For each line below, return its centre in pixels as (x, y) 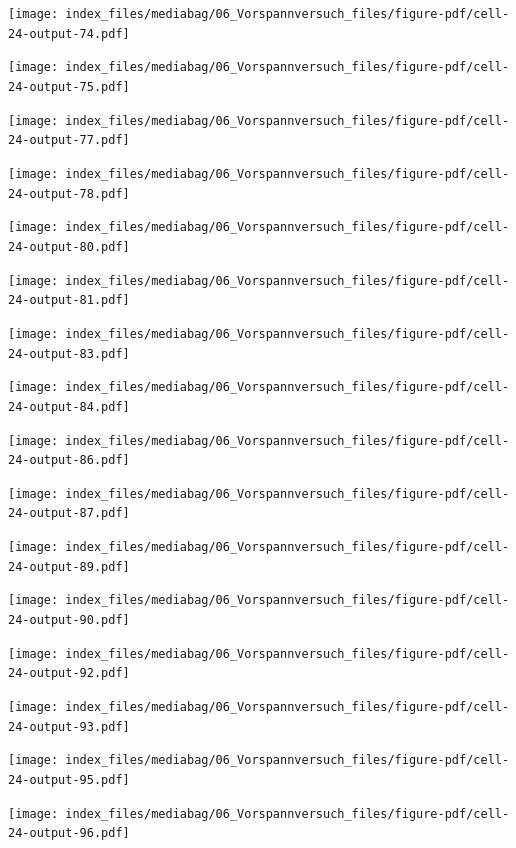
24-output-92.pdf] (69, 673)
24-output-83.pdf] (69, 353)
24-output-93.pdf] (69, 726)
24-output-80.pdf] (69, 246)
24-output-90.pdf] (69, 620)
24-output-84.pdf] (69, 406)
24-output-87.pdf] (69, 513)
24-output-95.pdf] (69, 780)
